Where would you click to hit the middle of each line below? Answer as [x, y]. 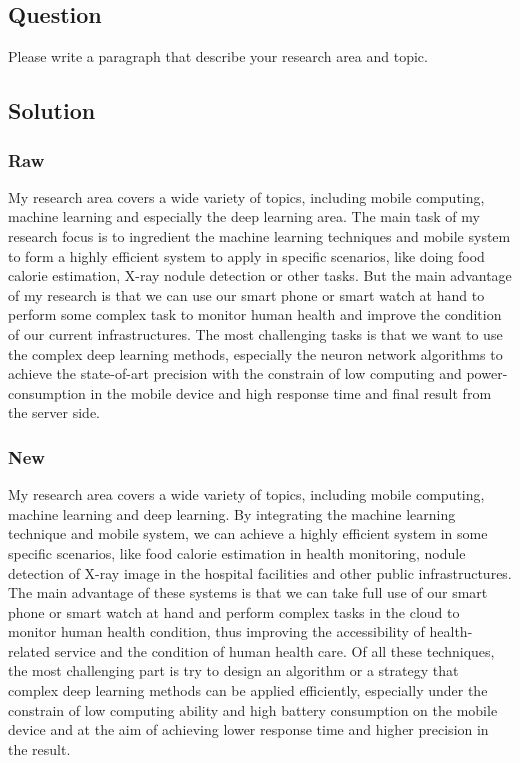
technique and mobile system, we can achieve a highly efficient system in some [248, 533]
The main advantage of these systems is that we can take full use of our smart [248, 592]
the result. [39, 748]
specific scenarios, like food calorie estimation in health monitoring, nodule [237, 552]
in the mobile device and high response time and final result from [291, 392]
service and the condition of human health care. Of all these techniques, [274, 650]
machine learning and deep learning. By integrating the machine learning [232, 513]
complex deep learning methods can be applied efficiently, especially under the [248, 690]
